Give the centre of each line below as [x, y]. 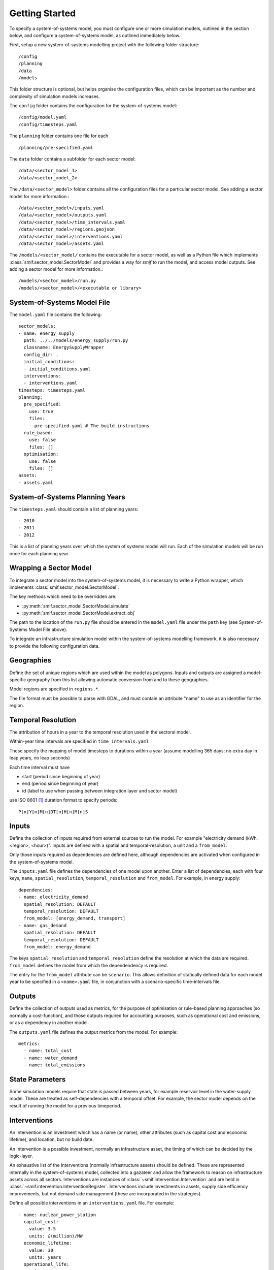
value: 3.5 [42, 1229]
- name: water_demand [50, 1058]
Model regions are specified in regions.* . [55, 689]
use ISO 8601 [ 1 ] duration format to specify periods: [63, 800]
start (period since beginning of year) [61, 776]
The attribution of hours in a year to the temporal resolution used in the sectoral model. [100, 732]
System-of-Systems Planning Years [67, 497]
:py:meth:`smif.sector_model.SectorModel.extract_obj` [79, 613]
